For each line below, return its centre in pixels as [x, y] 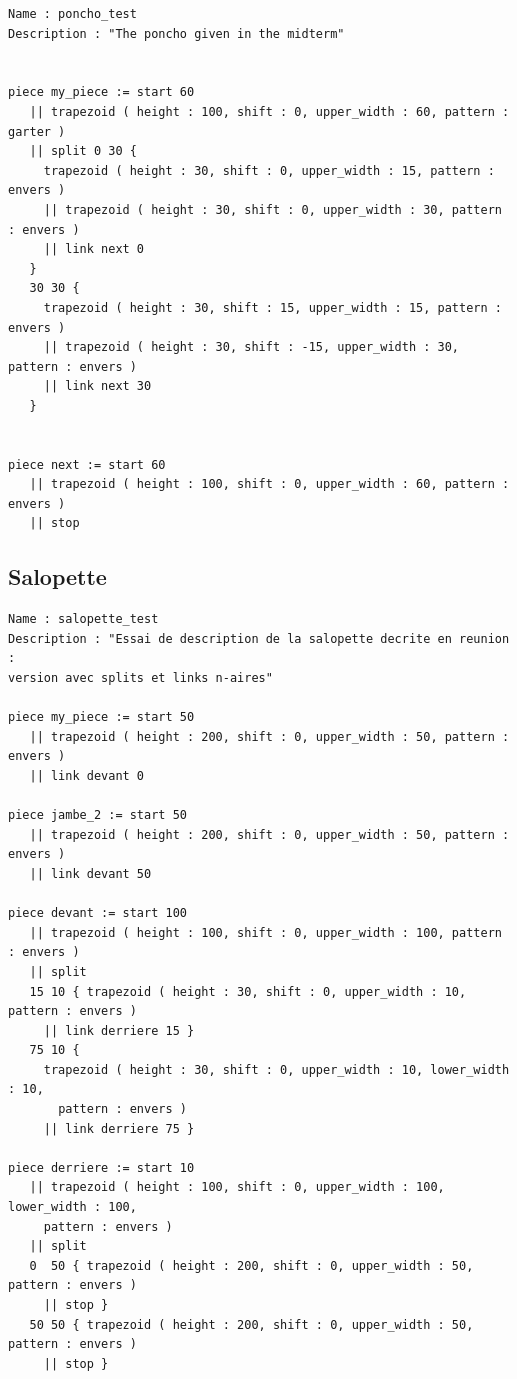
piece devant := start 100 [97, 913]
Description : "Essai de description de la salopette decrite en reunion [259, 638]
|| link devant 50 [90, 873]
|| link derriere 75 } [119, 1128]
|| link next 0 [94, 249]
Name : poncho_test [72, 14]
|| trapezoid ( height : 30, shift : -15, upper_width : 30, [251, 347]
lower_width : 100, [72, 1207]
